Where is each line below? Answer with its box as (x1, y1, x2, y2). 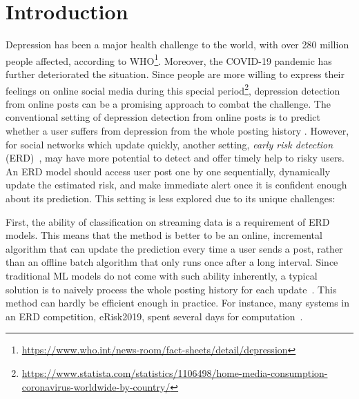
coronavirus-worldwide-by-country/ (21, 379, 171, 393)
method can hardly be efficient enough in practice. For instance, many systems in (6, 295, 349, 310)
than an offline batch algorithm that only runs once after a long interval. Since (6, 255, 338, 269)
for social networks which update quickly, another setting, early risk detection (6, 137, 333, 151)
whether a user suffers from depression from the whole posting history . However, (6, 124, 349, 137)
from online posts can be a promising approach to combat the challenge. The (6, 96, 331, 110)
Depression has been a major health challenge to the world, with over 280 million (6, 37, 349, 52)
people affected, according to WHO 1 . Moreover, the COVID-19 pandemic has (6, 51, 332, 68)
